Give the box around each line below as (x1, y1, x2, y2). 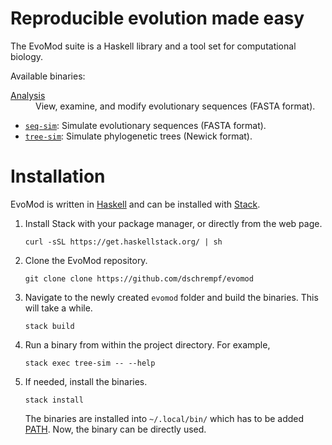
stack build (24, 321, 75, 331)
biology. (10, 50, 44, 62)
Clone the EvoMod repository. (24, 254, 148, 266)
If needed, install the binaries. (24, 375, 148, 387)
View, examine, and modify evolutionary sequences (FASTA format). (35, 100, 316, 112)
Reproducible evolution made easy (10, 7, 305, 30)
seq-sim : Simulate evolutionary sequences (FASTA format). (24, 119, 267, 131)
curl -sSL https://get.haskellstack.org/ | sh (24, 237, 223, 247)
